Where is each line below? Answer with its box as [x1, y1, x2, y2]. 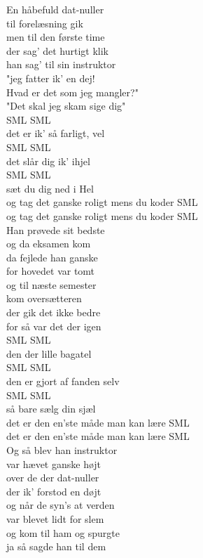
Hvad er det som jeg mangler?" [6, 84, 139, 99]
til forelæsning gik [6, 15, 83, 30]
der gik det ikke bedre [6, 305, 101, 320]
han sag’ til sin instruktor [6, 57, 116, 72]
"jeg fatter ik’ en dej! [6, 70, 95, 85]
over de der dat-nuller [6, 470, 99, 485]
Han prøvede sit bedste [6, 222, 105, 237]
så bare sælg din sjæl [6, 401, 96, 416]
